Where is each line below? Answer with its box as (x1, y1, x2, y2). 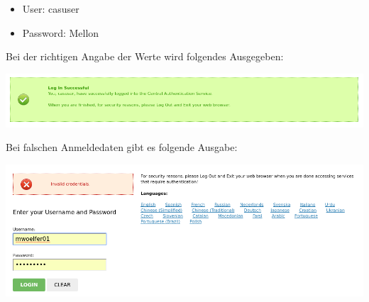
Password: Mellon (22, 25, 99, 40)
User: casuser (22, 1, 79, 16)
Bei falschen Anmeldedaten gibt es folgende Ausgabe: (6, 140, 238, 155)
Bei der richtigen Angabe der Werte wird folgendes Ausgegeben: (6, 49, 284, 64)
